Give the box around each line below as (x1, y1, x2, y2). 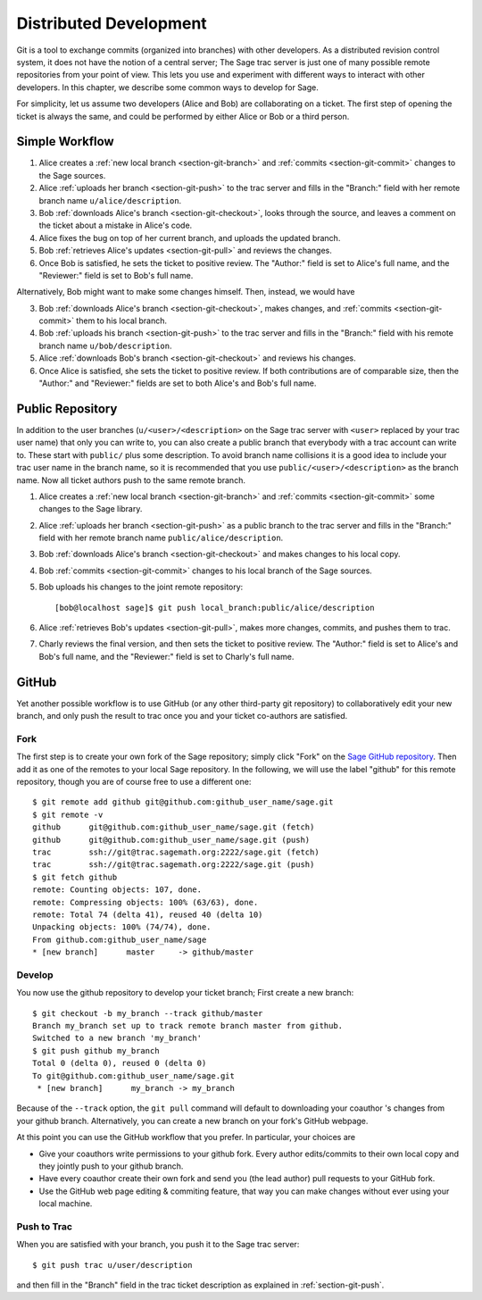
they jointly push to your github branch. (38, 1161, 184, 1171)
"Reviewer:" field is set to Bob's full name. (38, 270, 194, 280)
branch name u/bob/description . (38, 340, 173, 351)
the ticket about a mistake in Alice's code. (38, 220, 193, 231)
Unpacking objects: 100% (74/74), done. (32, 922, 212, 932)
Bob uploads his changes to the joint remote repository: (38, 581, 244, 593)
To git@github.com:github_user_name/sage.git (32, 1071, 236, 1080)
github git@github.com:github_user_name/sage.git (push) (32, 835, 311, 845)
